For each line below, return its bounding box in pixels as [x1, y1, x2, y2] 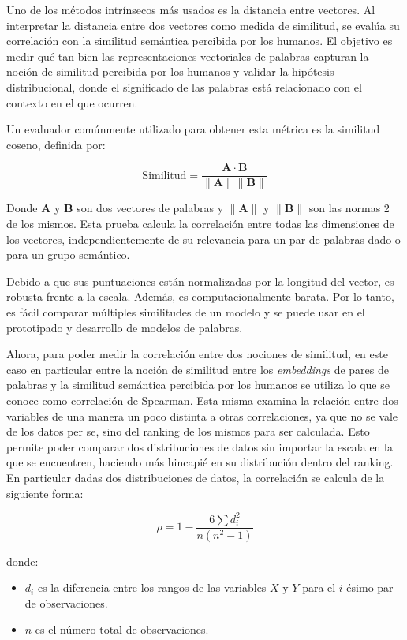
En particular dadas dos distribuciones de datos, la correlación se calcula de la [6, 469, 385, 485]
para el [302, 579, 336, 596]
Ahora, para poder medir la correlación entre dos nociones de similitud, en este [6, 346, 388, 362]
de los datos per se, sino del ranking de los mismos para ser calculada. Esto [6, 423, 370, 440]
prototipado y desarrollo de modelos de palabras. [6, 319, 243, 335]
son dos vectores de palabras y [77, 200, 224, 216]
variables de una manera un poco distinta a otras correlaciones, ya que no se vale [6, 407, 398, 424]
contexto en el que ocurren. [6, 94, 138, 110]
